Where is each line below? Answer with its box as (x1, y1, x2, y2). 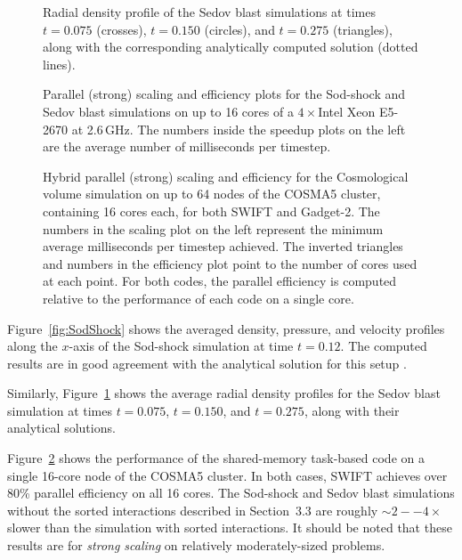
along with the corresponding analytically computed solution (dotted (43, 37, 418, 56)
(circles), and (204, 20, 275, 38)
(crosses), (96, 20, 147, 38)
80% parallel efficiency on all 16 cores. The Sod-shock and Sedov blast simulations (7, 483, 455, 502)
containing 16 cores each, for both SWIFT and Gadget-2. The (43, 201, 380, 220)
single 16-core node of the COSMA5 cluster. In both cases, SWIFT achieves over (7, 466, 448, 484)
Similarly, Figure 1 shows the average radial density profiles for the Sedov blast (7, 384, 441, 402)
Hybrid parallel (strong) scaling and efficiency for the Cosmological (43, 166, 409, 185)
